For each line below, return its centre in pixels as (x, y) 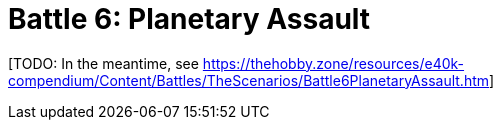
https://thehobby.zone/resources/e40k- (333, 63)
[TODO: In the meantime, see (103, 63)
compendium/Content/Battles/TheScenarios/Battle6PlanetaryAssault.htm (249, 80)
